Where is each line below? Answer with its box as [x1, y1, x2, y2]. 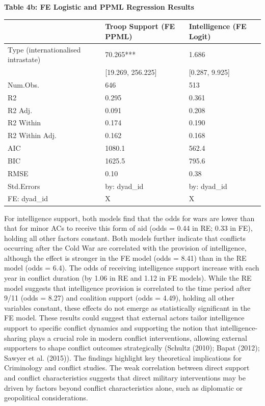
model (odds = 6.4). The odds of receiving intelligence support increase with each [4, 262, 259, 273]
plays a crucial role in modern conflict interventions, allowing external [29, 332, 247, 343]
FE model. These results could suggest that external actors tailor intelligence [4, 312, 245, 323]
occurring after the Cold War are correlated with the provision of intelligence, [4, 242, 247, 253]
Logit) [189, 31, 211, 41]
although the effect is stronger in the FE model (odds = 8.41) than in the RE [4, 252, 247, 263]
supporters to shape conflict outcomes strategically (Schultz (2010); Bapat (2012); [4, 342, 260, 353]
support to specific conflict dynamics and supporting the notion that [4, 322, 218, 333]
